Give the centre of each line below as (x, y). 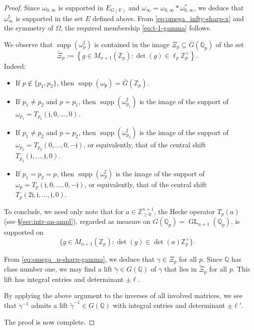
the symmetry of (29, 28)
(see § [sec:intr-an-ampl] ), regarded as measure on (77, 221)
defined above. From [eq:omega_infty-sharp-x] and (168, 18)
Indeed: (15, 66)
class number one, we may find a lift (58, 269)
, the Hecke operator (185, 211)
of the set (230, 44)
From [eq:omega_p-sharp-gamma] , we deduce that (79, 259)
